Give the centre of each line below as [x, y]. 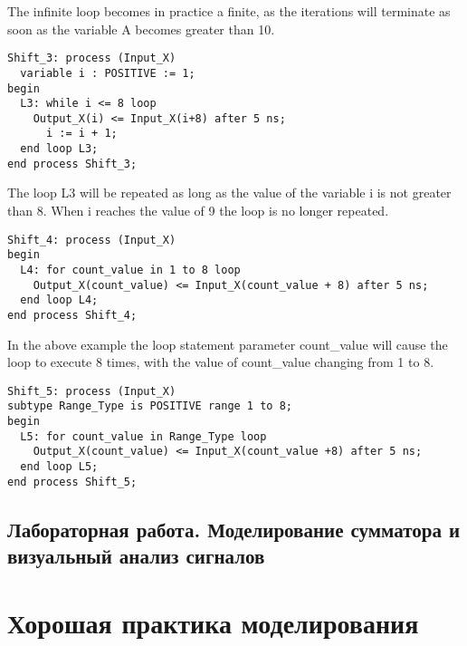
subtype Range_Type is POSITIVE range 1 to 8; [150, 406]
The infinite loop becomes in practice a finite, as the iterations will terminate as [229, 11]
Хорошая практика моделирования [213, 622]
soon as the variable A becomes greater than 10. [141, 29]
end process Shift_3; [72, 164]
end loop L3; [59, 149]
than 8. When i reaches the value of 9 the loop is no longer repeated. [198, 211]
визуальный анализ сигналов [136, 556]
